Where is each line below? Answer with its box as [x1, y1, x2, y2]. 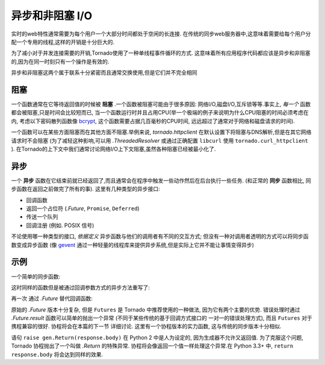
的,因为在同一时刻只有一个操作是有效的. [11, 58, 110, 65]
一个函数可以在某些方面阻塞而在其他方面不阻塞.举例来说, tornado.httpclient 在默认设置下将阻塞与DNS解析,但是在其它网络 [11, 128, 312, 136]
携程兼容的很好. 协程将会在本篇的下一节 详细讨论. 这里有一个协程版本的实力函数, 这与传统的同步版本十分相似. [11, 323, 282, 330]
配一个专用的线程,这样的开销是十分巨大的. [11, 38, 115, 45]
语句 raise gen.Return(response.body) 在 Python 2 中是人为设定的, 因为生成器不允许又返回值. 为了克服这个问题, [11, 334, 304, 341]
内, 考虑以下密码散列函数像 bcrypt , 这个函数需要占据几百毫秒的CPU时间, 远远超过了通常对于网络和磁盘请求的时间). [11, 117, 295, 125]
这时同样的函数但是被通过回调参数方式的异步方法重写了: [11, 284, 150, 291]
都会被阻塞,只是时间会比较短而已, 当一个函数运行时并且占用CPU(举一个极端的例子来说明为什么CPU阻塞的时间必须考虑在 [11, 109, 309, 116]
